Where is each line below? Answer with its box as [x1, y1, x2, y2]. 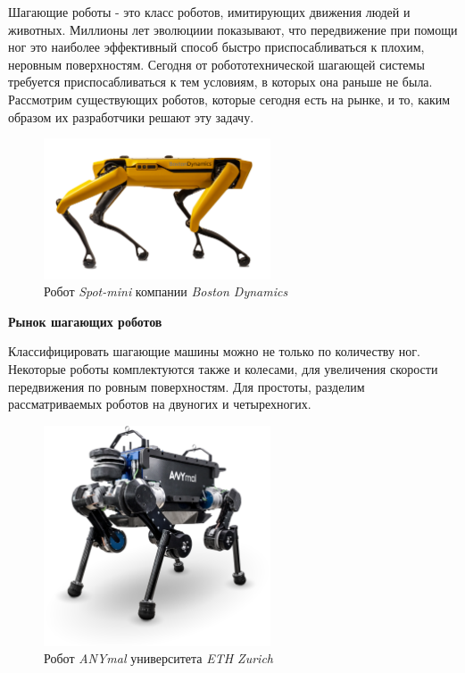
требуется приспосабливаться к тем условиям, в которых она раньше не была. [8, 72, 433, 91]
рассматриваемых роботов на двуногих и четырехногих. [8, 395, 311, 413]
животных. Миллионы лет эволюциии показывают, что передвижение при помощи [8, 20, 458, 38]
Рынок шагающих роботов [8, 312, 162, 330]
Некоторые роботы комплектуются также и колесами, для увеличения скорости [8, 360, 438, 378]
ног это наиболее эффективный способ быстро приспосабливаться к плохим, [8, 37, 425, 56]
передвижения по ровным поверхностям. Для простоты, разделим [8, 377, 365, 395]
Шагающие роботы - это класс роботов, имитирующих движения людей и [8, 3, 411, 21]
